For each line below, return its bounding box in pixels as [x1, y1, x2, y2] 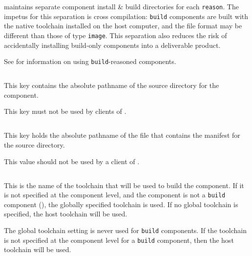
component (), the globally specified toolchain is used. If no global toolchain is [4, 199, 238, 209]
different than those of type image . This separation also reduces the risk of [4, 30, 227, 40]
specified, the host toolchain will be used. [4, 209, 127, 219]
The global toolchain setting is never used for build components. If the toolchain [4, 225, 247, 235]
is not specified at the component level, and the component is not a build [4, 190, 226, 200]
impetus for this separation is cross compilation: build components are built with [4, 11, 249, 21]
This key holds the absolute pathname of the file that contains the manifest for [4, 130, 240, 140]
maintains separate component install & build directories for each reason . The [4, 1, 239, 11]
